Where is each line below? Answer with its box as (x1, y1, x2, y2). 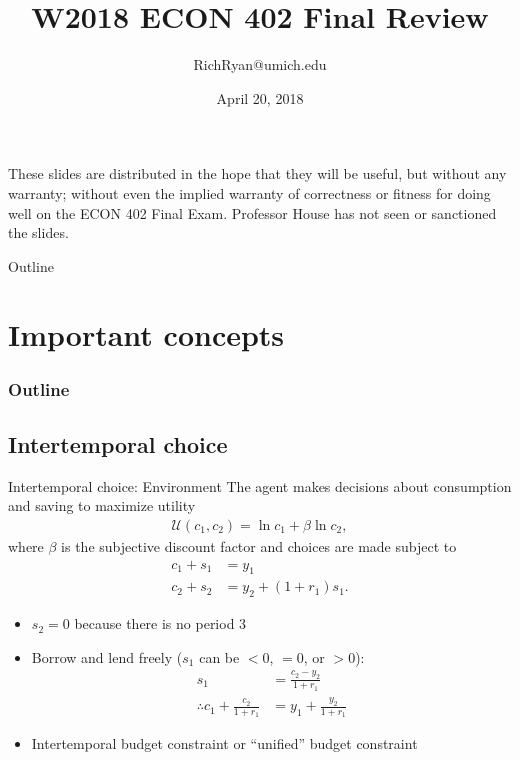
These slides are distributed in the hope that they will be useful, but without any (8, 163, 507, 184)
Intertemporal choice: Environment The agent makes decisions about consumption (8, 475, 512, 496)
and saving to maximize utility (8, 495, 196, 516)
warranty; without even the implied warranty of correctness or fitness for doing (8, 182, 491, 203)
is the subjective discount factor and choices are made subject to (61, 535, 457, 556)
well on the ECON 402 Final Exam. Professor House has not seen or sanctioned (8, 202, 497, 223)
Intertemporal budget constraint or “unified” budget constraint (31, 733, 418, 754)
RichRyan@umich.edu (193, 54, 327, 75)
